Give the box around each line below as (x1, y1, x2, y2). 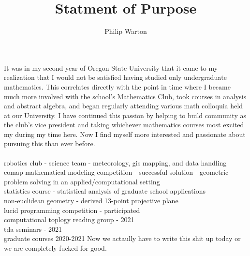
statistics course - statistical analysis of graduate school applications (4, 186, 206, 196)
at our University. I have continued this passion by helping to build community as (4, 110, 246, 120)
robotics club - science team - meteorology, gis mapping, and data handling (4, 157, 227, 167)
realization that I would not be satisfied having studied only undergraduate (4, 72, 227, 82)
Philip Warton (104, 26, 147, 36)
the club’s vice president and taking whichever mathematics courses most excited (4, 120, 244, 130)
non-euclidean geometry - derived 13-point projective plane (4, 196, 178, 206)
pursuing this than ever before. (4, 138, 95, 149)
